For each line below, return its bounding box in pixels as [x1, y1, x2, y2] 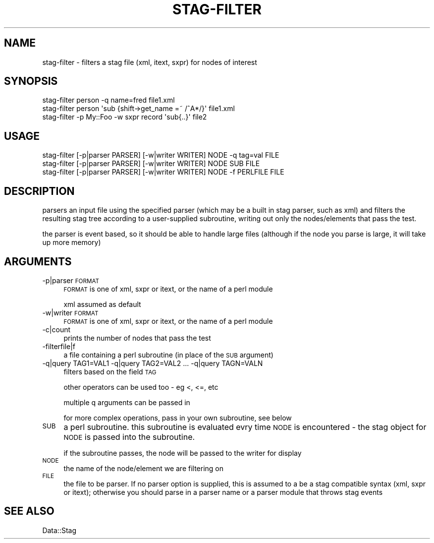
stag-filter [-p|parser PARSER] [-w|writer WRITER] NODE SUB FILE [42, 159, 260, 168]
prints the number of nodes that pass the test [63, 333, 211, 342]
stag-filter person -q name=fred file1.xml [42, 96, 175, 105]
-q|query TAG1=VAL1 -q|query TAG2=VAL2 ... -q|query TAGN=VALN [42, 359, 263, 367]
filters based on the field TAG [63, 367, 157, 376]
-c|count [42, 325, 71, 334]
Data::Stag [42, 526, 77, 535]
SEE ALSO [4, 505, 54, 518]
